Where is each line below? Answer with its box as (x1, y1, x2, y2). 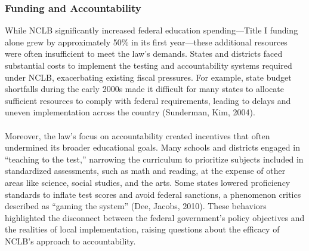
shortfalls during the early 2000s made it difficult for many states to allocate (5, 82, 284, 95)
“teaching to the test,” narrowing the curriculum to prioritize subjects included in (5, 152, 304, 165)
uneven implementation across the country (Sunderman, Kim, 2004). (5, 106, 255, 118)
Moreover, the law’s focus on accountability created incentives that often (5, 129, 270, 142)
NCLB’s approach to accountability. (5, 234, 136, 247)
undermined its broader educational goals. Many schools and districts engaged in (5, 141, 300, 154)
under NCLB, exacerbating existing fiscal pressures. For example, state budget (5, 71, 292, 83)
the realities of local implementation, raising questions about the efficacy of (5, 223, 280, 235)
